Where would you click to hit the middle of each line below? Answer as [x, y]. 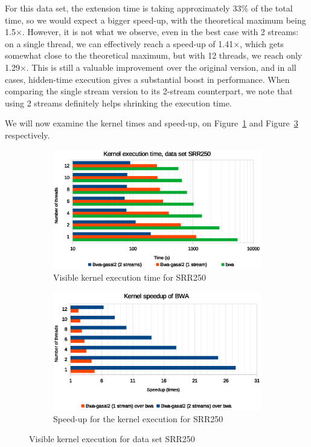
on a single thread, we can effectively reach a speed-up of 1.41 [119, 43]
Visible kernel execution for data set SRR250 [112, 439]
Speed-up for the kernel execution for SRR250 [138, 418]
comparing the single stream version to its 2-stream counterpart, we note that [149, 91]
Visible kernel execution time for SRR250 [130, 277]
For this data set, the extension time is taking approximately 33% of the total [149, 8]
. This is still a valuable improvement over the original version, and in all [161, 67]
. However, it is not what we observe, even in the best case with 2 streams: [160, 32]
